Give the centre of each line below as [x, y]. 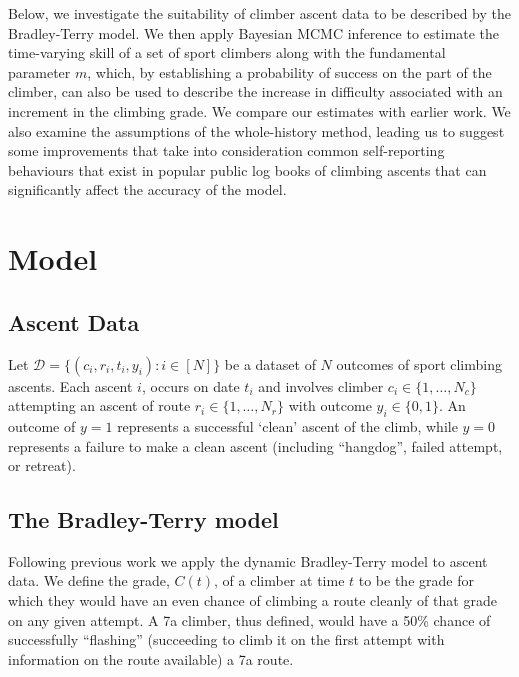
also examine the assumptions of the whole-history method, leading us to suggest [256, 130]
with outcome [330, 405]
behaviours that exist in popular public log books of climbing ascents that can [247, 169]
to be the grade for [416, 580]
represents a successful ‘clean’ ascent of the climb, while [287, 425]
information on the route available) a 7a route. [151, 658]
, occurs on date [190, 385]
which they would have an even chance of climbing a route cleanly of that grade [252, 600]
